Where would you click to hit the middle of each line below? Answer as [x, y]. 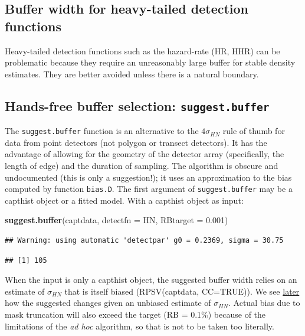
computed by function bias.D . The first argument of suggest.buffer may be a [149, 189]
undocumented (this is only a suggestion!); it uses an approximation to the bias [148, 177]
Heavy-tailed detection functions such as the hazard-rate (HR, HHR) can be [142, 50]
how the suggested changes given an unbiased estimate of [108, 303]
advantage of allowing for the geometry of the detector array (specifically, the [145, 154]
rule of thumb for [254, 131]
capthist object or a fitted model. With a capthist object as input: [124, 200]
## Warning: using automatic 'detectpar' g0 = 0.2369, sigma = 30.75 [144, 241]
